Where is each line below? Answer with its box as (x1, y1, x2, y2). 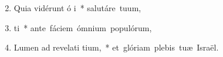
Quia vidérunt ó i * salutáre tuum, (13, 2, 141, 14)
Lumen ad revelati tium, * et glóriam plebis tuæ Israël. (13, 41, 219, 53)
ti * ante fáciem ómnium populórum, (13, 21, 152, 33)
